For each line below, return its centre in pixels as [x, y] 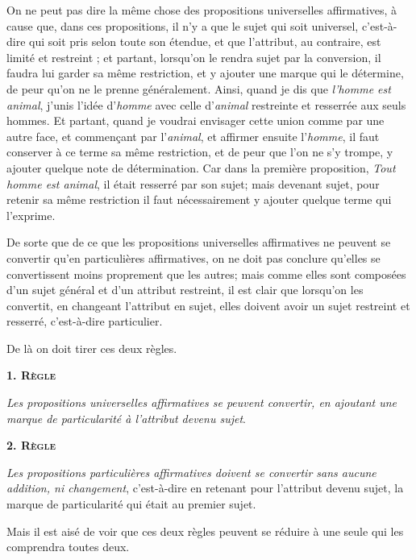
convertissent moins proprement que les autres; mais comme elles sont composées [206, 274]
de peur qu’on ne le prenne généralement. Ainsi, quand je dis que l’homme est [199, 88]
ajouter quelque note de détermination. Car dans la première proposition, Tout [201, 167]
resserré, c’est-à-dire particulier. [85, 321]
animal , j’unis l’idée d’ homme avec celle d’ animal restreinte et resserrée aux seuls [206, 104]
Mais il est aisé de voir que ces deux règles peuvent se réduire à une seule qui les [205, 531]
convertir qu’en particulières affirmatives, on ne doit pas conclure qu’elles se [193, 257]
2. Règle [31, 445]
